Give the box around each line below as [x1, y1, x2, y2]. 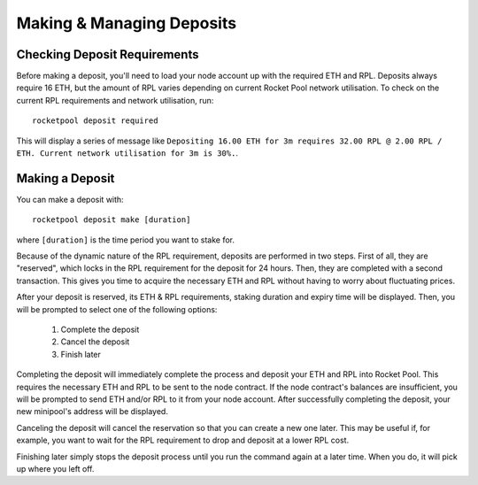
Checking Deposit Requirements [16, 47, 199, 62]
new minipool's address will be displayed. [16, 406, 168, 417]
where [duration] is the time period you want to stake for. [16, 235, 235, 245]
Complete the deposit [60, 324, 140, 335]
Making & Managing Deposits [16, 13, 237, 33]
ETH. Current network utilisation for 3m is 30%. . [16, 148, 239, 158]
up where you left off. [16, 463, 95, 473]
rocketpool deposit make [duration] [32, 215, 191, 225]
